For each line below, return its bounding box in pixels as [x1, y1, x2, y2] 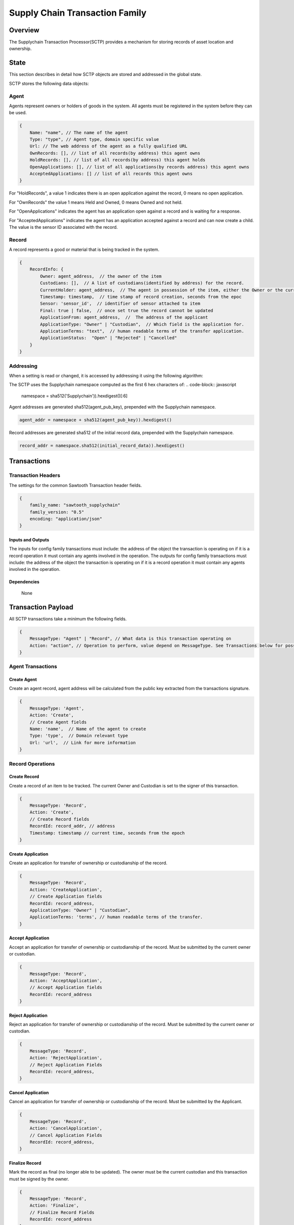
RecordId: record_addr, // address [29, 823, 115, 829]
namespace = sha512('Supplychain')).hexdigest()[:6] [21, 392, 128, 399]
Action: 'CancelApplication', [29, 1126, 102, 1131]
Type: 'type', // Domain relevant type [29, 733, 128, 738]
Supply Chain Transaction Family [9, 7, 147, 18]
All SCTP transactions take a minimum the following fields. [9, 615, 127, 622]
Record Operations [9, 760, 55, 767]
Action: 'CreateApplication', [29, 887, 102, 892]
